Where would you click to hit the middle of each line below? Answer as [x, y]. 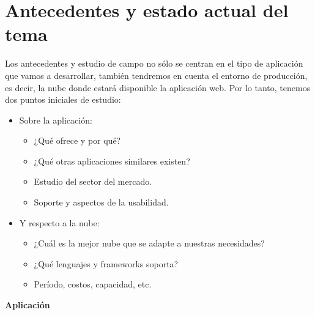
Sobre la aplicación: [56, 120]
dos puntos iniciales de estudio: [63, 99]
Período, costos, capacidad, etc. [93, 284]
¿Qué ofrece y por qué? [77, 140]
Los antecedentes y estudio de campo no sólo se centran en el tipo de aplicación [154, 63]
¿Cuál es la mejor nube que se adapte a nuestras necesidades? [149, 243]
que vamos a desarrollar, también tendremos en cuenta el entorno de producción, [156, 75]
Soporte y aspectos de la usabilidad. [101, 202]
